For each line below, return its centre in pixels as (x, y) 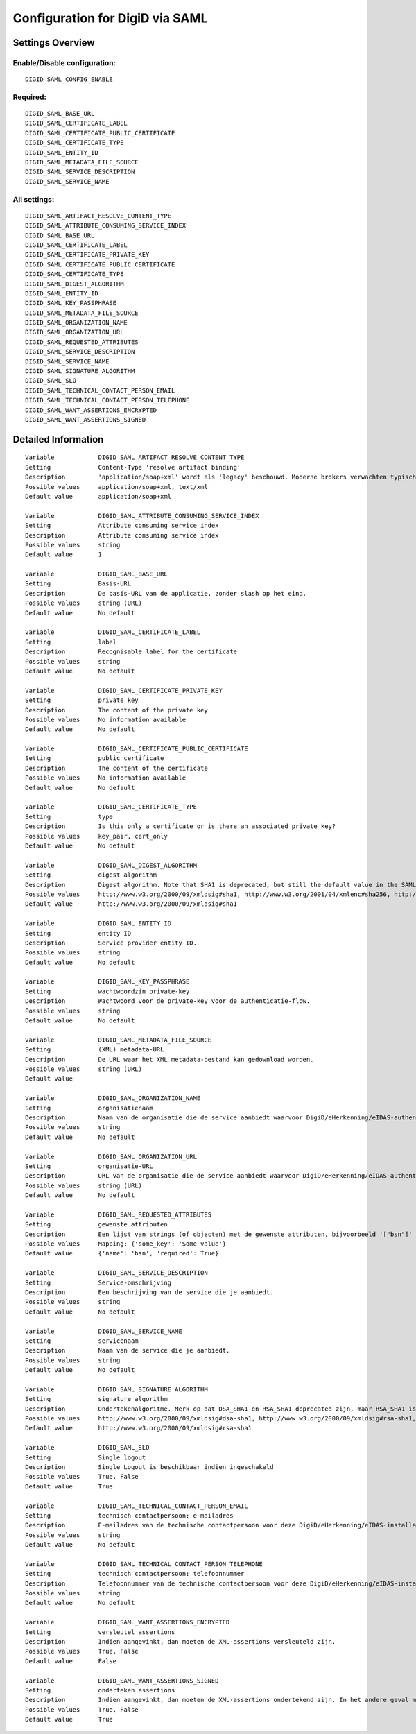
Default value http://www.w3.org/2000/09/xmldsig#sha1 (131, 904)
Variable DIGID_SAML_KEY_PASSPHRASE (107, 982)
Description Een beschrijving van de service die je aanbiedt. (149, 1292)
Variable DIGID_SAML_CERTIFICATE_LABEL (113, 632)
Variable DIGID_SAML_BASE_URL (96, 574)
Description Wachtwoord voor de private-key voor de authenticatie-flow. (168, 1001)
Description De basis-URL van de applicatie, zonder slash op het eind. (166, 593)
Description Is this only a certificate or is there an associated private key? (181, 826)
